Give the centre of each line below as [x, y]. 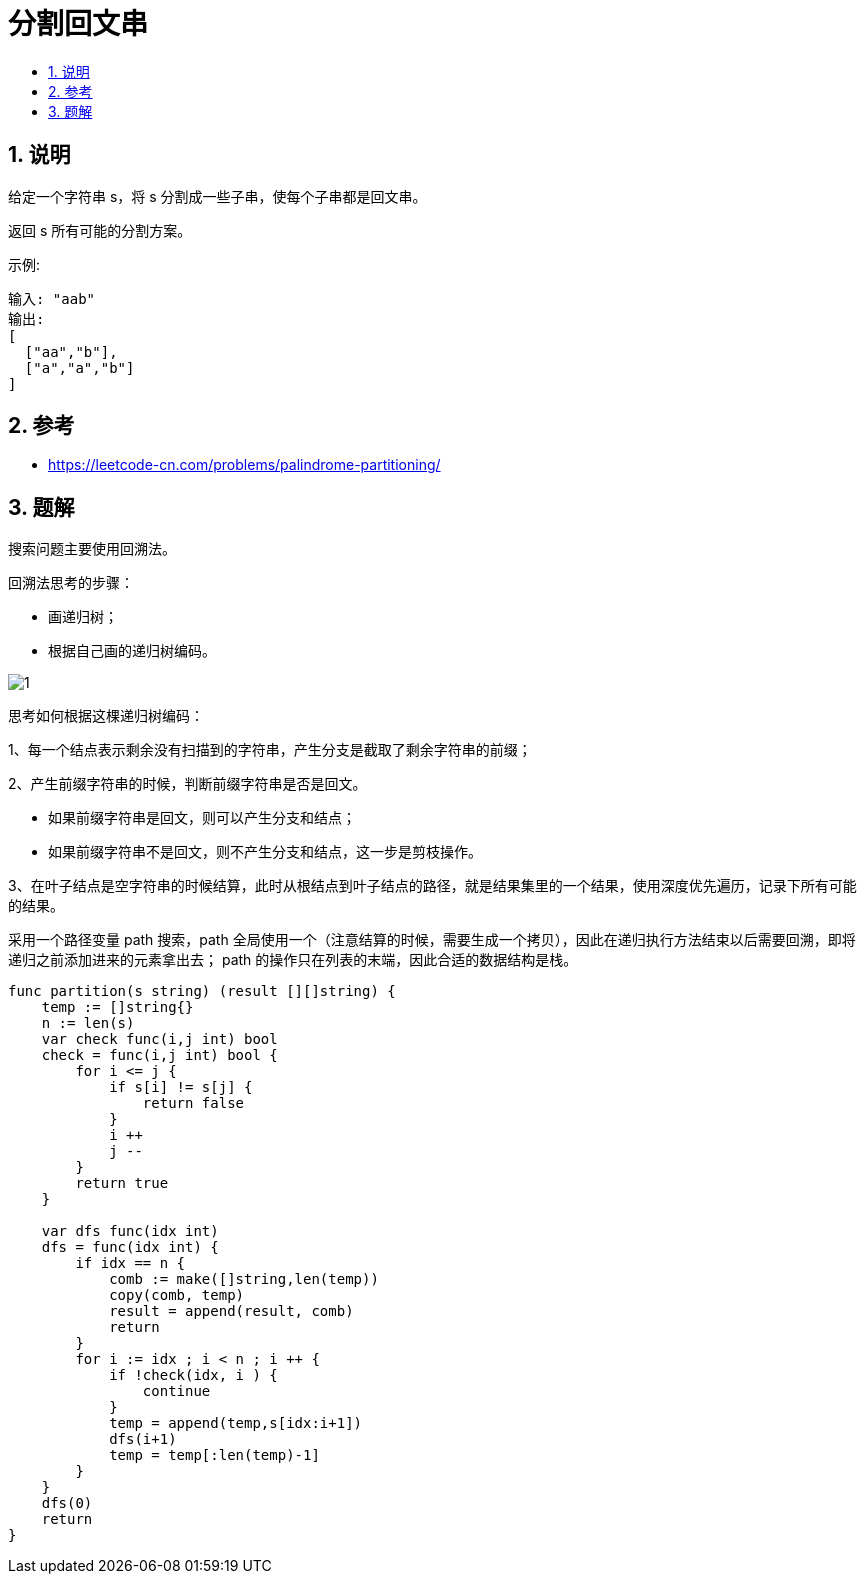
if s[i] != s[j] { [181, 1087]
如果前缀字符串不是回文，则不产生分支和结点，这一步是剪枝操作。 [265, 852]
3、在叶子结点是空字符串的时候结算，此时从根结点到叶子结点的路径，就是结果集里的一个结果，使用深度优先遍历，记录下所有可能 [432, 886]
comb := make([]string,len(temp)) [244, 1279]
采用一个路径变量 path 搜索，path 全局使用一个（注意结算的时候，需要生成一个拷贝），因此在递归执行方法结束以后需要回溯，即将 [432, 940]
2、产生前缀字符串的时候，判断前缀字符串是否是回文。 [187, 784]
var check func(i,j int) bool [159, 1039]
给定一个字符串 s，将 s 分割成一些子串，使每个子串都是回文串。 [217, 196]
